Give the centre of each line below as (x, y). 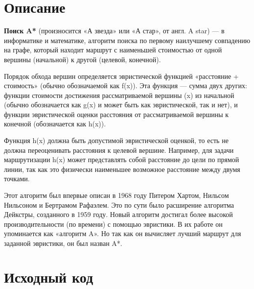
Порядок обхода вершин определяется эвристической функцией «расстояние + (121, 76)
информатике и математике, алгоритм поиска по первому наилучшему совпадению (127, 40)
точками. (17, 179)
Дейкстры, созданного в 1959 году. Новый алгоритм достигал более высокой (118, 214)
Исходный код (49, 277)
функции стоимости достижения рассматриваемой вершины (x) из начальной (119, 95)
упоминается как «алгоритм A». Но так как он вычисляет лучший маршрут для (123, 233)
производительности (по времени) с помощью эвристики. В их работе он (113, 224)
